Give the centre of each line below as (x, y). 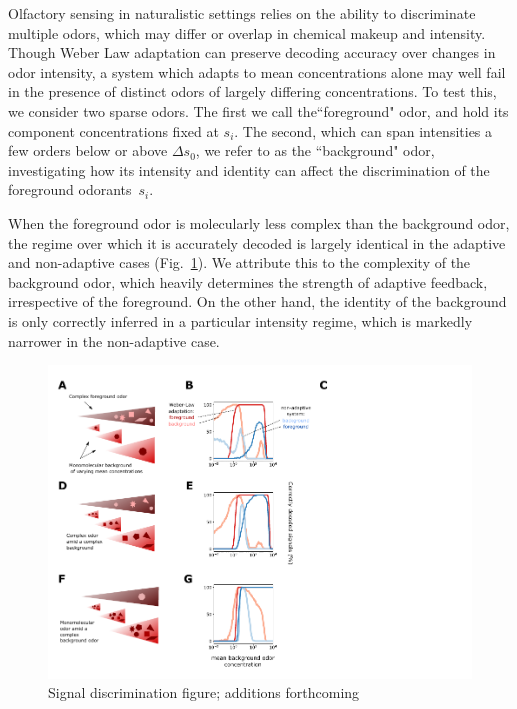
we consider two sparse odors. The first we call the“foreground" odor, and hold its (258, 110)
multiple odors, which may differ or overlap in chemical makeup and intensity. (247, 32)
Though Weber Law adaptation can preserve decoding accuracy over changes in (252, 52)
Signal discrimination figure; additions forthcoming (204, 692)
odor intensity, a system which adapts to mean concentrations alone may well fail (257, 71)
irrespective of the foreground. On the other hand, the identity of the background (257, 301)
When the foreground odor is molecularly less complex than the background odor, (259, 222)
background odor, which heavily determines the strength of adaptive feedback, (248, 281)
